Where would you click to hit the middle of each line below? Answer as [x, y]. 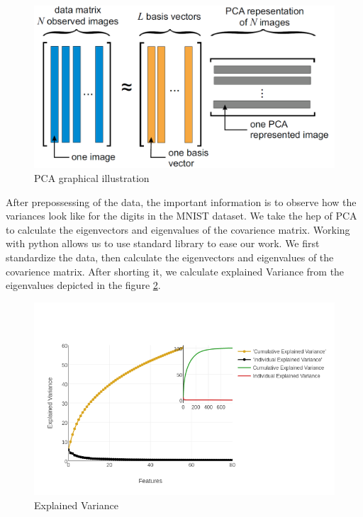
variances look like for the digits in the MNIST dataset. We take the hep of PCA [181, 216]
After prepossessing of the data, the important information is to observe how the [181, 201]
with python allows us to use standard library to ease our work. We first [163, 243]
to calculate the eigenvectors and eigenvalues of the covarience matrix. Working [178, 229]
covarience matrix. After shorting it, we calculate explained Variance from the [175, 271]
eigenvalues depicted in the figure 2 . [83, 285]
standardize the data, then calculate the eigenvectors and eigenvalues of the [170, 257]
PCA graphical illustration [92, 177]
